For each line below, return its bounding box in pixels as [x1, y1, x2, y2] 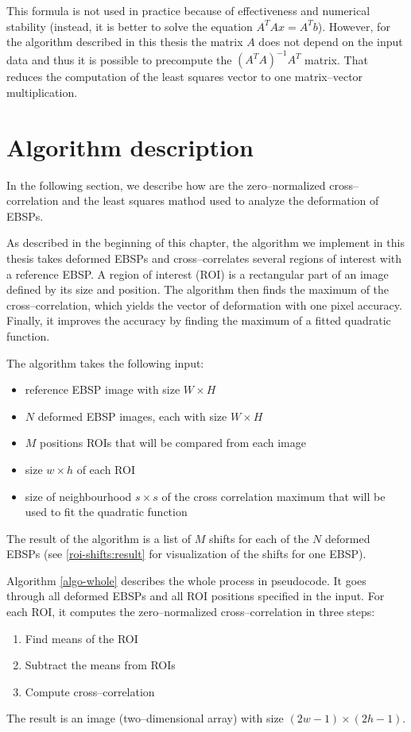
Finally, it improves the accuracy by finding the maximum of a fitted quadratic [6, 312, 391, 329]
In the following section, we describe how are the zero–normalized [6, 176, 326, 193]
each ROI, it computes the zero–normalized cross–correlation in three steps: [6, 603, 375, 620]
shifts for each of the [209, 530, 309, 546]
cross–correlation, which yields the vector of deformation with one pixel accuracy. [6, 296, 402, 313]
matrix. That [304, 51, 368, 67]
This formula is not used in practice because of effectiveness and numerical [6, 2, 370, 18]
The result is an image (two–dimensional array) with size [6, 710, 284, 726]
